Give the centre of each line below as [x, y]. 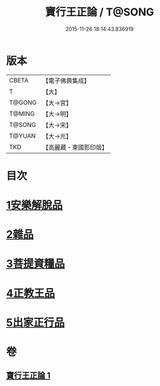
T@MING [22, 113]
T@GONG [23, 103]
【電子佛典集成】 [66, 81]
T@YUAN [23, 136]
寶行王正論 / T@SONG [100, 12]
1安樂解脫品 [35, 205]
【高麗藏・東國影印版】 [75, 147]
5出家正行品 [36, 322]
